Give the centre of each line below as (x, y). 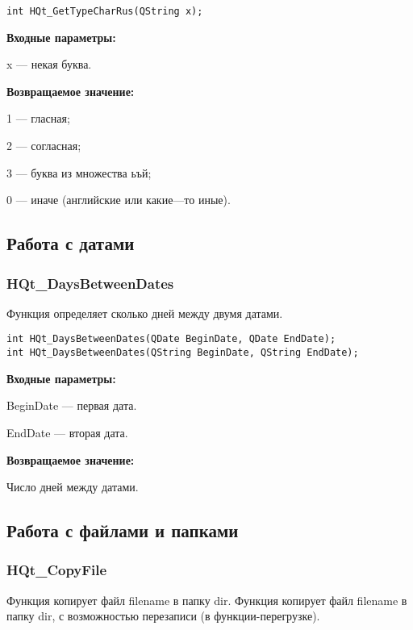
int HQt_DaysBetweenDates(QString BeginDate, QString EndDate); (183, 353)
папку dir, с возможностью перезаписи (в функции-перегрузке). (163, 616)
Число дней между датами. (73, 487)
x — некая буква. (49, 64)
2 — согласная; (44, 146)
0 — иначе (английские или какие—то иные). (119, 200)
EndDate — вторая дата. (67, 432)
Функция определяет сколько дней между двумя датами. (145, 313)
